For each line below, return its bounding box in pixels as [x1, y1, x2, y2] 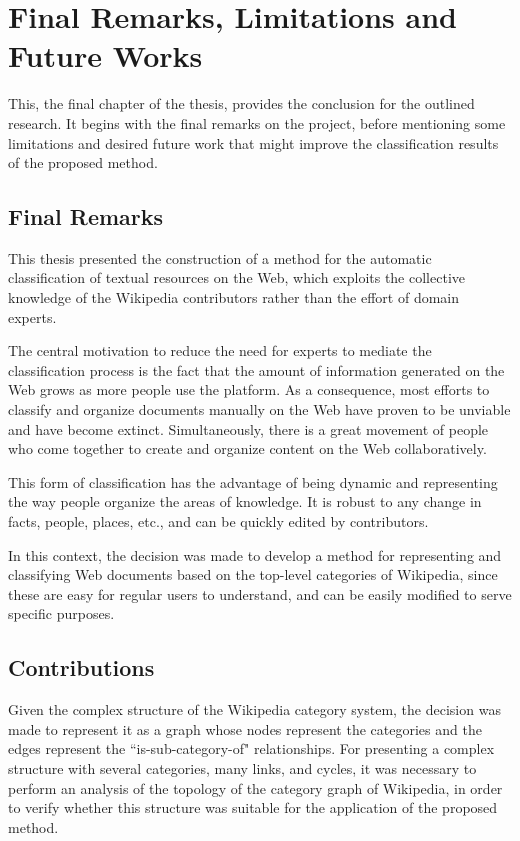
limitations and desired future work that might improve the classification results [8, 132, 499, 153]
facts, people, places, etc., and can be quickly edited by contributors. [8, 511, 429, 532]
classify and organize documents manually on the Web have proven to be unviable [8, 399, 511, 420]
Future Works [8, 35, 203, 76]
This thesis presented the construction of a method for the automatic [8, 247, 432, 268]
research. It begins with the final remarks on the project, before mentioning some [8, 112, 506, 133]
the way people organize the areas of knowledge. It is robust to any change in [8, 491, 482, 512]
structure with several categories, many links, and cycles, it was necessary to [8, 757, 477, 778]
